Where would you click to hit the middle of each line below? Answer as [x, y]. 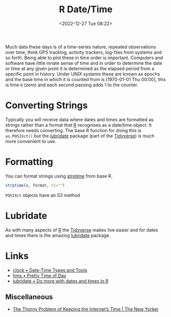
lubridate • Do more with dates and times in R [60, 281]
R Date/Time [86, 9]
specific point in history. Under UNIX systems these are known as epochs [83, 74]
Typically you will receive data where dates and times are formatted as [80, 119]
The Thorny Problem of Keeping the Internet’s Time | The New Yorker [86, 309]
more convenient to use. [31, 141]
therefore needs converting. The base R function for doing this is [74, 130]
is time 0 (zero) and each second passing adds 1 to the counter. [72, 85]
